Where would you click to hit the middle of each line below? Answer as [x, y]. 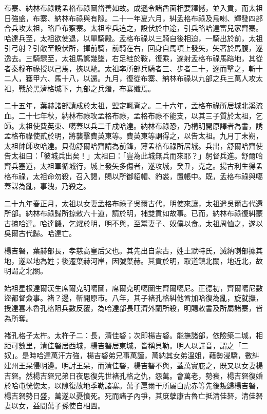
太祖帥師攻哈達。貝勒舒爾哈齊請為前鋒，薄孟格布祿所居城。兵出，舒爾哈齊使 [133, 145]
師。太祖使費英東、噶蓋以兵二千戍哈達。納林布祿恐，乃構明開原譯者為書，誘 [133, 125]
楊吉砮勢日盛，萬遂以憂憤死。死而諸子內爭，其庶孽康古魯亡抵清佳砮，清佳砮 [133, 395]
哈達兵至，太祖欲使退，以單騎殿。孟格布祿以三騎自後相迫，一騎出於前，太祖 [133, 38]
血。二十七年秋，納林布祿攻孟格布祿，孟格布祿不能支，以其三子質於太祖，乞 [133, 115]
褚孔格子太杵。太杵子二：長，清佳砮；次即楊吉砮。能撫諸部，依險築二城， [130, 335]
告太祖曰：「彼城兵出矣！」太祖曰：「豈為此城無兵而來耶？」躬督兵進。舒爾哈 [133, 156]
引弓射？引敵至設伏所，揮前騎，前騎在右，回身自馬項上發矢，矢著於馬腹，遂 [133, 48]
